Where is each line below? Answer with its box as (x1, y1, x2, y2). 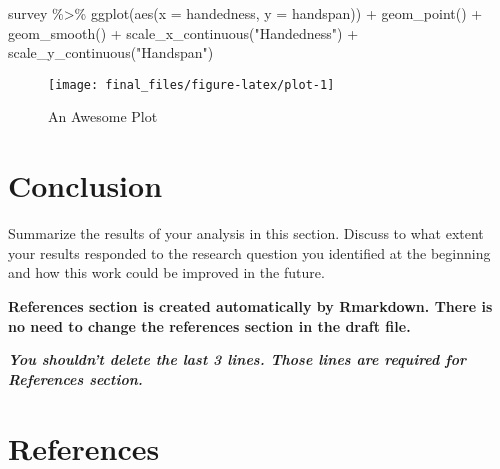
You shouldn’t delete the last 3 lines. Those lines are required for (8, 349, 466, 370)
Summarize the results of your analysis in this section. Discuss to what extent (8, 223, 484, 244)
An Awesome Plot (48, 106, 158, 127)
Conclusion (8, 165, 163, 206)
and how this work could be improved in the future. (8, 262, 325, 283)
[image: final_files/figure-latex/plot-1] (48, 77, 335, 92)
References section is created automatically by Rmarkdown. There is (8, 295, 493, 316)
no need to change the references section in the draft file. (8, 315, 411, 336)
